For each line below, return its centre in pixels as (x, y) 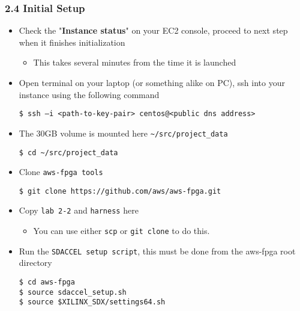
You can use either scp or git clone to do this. (121, 231)
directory (35, 263)
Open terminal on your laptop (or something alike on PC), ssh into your (152, 82)
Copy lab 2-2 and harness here (79, 210)
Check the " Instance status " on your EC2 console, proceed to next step (153, 30)
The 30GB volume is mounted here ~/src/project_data (123, 133)
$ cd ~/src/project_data (68, 152)
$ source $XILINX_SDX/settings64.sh (92, 302)
